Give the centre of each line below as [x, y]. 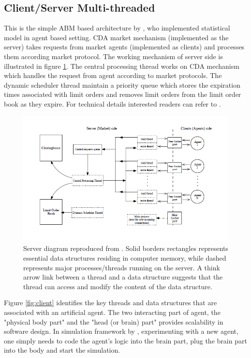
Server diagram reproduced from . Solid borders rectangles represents [126, 248]
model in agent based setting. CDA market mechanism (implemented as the [116, 37]
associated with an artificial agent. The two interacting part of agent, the [112, 312]
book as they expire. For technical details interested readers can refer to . [112, 103]
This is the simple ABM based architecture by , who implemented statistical [117, 28]
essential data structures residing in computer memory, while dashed [125, 257]
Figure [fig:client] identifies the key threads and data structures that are [111, 303]
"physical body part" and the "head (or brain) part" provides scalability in [114, 321]
